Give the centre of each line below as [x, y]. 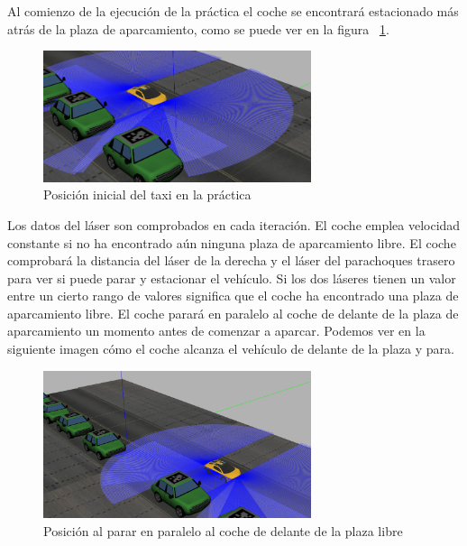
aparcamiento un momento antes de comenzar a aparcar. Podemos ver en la [216, 331]
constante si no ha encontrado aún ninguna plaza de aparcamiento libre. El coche [232, 242]
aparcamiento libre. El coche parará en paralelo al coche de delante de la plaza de [233, 313]
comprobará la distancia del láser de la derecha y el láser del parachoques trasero [231, 260]
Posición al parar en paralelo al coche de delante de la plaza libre [223, 530]
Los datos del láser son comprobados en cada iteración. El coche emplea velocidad [234, 224]
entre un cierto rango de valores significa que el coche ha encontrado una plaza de [233, 296]
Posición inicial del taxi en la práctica [147, 194]
